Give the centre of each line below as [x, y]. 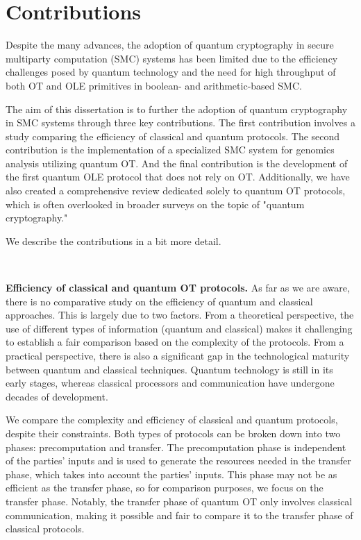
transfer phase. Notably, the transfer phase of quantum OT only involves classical [179, 501]
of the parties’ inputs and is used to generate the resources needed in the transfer [178, 461]
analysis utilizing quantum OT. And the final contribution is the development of [177, 163]
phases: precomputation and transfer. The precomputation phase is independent [176, 447]
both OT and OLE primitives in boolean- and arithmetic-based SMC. [154, 85]
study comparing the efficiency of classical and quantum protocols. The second [173, 136]
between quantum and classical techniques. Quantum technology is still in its [169, 369]
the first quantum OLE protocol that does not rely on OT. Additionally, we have [178, 177]
